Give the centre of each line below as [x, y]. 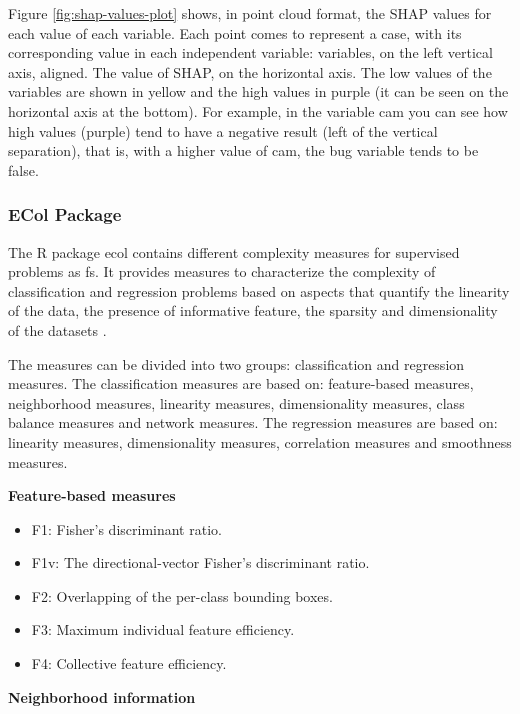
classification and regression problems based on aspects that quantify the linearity [259, 290]
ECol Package [65, 214]
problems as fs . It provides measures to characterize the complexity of [222, 271]
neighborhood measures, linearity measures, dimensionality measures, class [236, 402]
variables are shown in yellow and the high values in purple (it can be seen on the [258, 91]
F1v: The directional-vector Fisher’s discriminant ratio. [200, 562]
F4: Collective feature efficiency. [129, 663]
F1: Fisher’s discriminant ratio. [126, 528]
